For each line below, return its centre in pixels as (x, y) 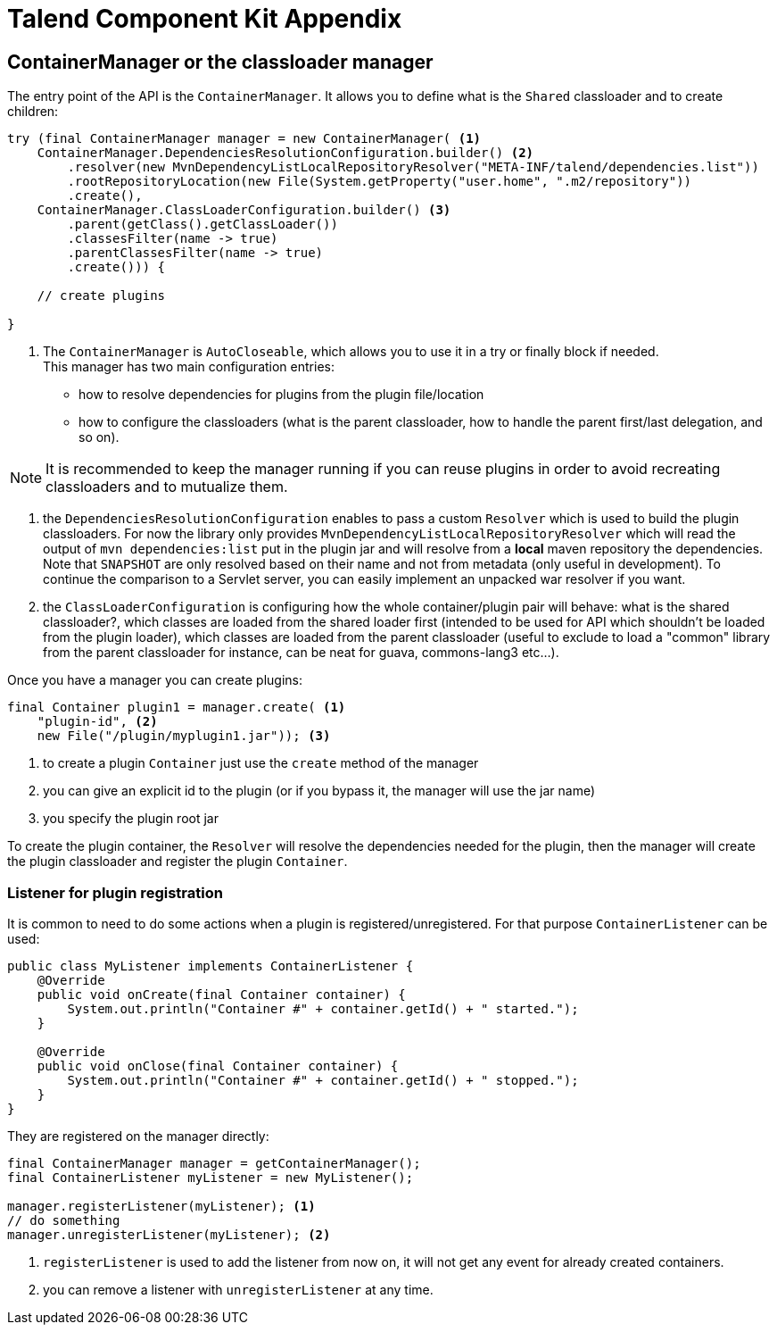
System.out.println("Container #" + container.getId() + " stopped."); (323, 1080)
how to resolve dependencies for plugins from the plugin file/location (281, 395)
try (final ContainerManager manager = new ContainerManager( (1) (244, 139)
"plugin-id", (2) (97, 722)
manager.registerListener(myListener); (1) (161, 1206)
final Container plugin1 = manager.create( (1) (177, 708)
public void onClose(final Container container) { (218, 1066)
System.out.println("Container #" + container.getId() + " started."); (323, 1008)
